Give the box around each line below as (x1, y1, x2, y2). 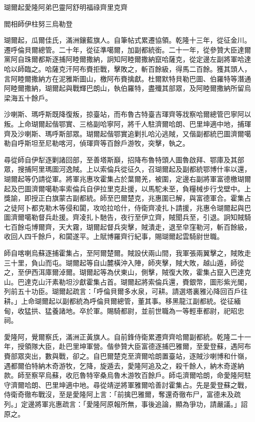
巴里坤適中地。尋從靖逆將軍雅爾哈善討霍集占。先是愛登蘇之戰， (45, 379, 251, 390)
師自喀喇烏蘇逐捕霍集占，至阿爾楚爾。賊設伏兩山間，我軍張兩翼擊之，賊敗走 (4, 248, 251, 258)
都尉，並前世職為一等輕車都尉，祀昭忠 (120, 305, 244, 316)
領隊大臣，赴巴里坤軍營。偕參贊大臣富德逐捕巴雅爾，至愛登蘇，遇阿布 (24, 341, 251, 351)
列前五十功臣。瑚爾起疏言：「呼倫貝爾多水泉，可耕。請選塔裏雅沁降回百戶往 (4, 286, 248, 296)
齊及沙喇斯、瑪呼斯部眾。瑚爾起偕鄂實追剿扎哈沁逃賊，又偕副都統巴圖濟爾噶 (4, 128, 251, 138)
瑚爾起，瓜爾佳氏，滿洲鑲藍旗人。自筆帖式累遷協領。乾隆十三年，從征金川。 (4, 35, 251, 45)
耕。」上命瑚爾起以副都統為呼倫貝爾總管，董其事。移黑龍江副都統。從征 (4, 296, 234, 306)
